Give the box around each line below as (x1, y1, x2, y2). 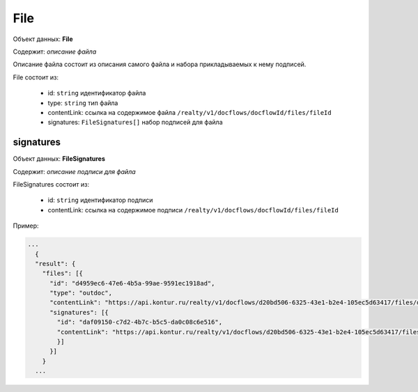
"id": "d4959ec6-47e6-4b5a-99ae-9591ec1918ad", (49, 279, 215, 287)
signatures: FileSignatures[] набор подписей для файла (47, 118, 223, 127)
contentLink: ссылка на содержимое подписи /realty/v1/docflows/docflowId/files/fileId (47, 205, 339, 214)
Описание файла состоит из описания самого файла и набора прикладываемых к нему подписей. (13, 60, 307, 69)
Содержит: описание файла (13, 47, 97, 56)
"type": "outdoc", (49, 289, 113, 297)
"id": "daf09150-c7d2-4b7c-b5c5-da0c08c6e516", (56, 318, 223, 327)
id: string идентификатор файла (47, 89, 146, 97)
